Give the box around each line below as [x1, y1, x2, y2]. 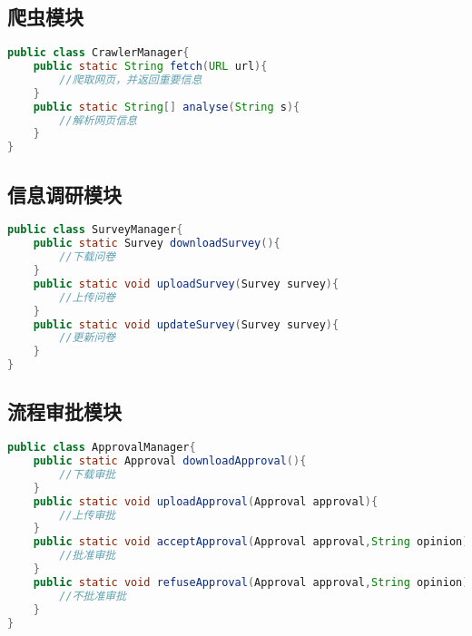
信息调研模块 [7, 180, 122, 208]
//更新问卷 [59, 331, 116, 345]
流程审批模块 [7, 397, 122, 426]
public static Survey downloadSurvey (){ [33, 237, 280, 250]
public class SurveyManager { [7, 223, 183, 237]
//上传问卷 [59, 290, 116, 304]
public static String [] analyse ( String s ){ [33, 100, 300, 113]
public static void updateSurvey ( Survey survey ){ [33, 318, 339, 331]
